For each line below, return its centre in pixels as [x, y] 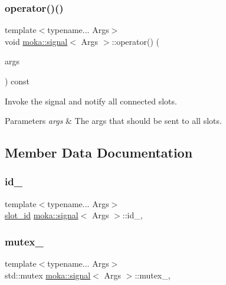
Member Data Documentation [99, 153]
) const [17, 81]
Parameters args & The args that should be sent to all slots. [113, 121]
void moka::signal [36, 41]
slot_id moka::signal [42, 215]
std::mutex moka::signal [48, 275]
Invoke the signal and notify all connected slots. [91, 101]
